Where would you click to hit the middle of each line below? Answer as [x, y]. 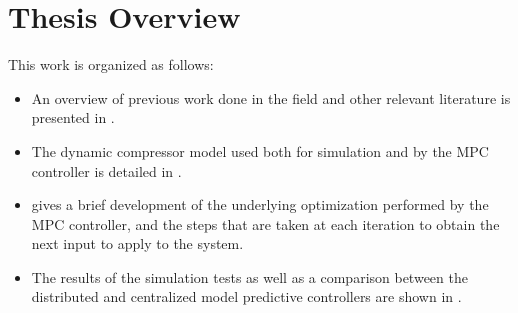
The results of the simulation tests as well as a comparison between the [249, 276]
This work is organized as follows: [111, 64]
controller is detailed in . [106, 170]
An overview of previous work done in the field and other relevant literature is [271, 97]
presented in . [73, 117]
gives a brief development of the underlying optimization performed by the [260, 204]
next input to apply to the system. [137, 243]
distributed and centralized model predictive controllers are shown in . [246, 296]
